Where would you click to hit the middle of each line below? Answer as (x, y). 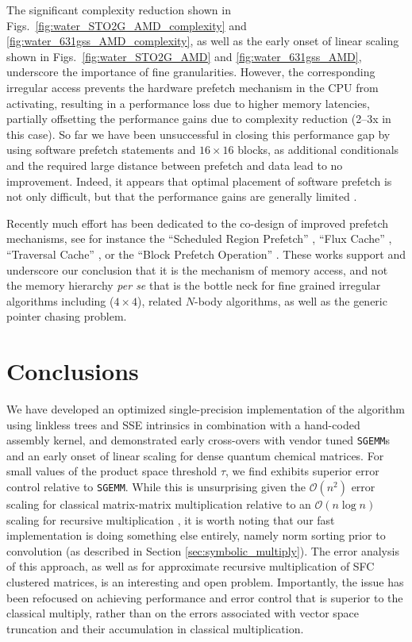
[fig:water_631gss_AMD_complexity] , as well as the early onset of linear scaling (203, 41)
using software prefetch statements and (101, 150)
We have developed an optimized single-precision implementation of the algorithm (206, 409)
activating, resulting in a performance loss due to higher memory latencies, (188, 103)
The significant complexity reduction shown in (119, 10)
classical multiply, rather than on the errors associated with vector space (183, 613)
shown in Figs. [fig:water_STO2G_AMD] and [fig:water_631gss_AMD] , (184, 56)
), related (160, 300)
